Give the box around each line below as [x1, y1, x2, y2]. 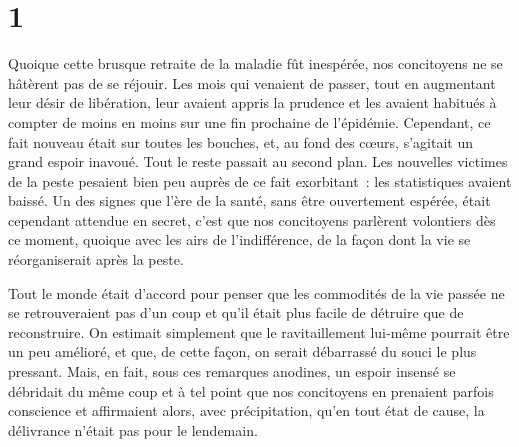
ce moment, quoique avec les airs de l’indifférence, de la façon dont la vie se [8, 229, 471, 250]
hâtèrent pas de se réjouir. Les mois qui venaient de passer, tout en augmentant [8, 72, 496, 93]
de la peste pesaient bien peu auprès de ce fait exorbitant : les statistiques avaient [8, 170, 512, 191]
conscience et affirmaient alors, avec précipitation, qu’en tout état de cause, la [8, 400, 485, 421]
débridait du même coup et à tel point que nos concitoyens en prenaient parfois [8, 380, 494, 401]
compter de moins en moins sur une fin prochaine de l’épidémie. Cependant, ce [8, 111, 491, 132]
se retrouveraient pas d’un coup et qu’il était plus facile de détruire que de [8, 302, 464, 323]
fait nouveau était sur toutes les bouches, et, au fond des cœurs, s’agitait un [8, 131, 473, 152]
